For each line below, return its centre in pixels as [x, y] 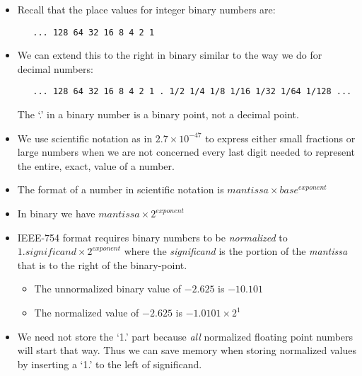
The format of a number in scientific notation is [121, 189]
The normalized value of [87, 313]
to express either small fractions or [280, 138]
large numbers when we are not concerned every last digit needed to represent [186, 152]
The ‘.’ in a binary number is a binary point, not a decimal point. [158, 114]
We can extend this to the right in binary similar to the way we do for [170, 55]
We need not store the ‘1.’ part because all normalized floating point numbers [185, 336]
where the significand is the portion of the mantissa [236, 251]
